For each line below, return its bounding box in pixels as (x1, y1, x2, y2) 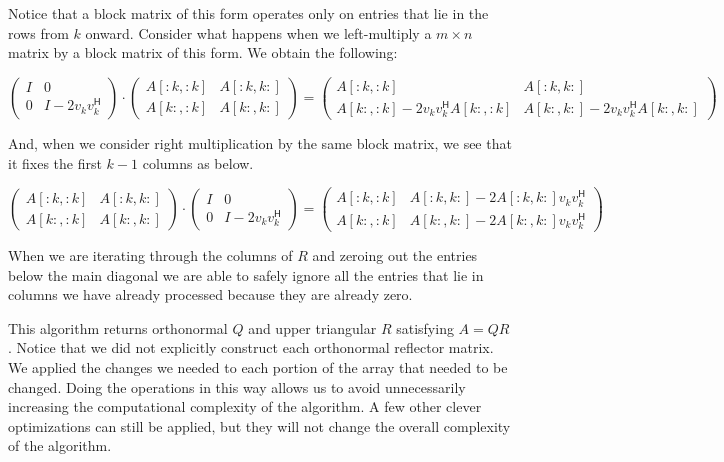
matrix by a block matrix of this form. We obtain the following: (8, 42, 398, 63)
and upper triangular (248, 317, 377, 338)
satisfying (396, 317, 454, 338)
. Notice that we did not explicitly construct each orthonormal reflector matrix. (8, 337, 494, 358)
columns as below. (142, 152, 254, 173)
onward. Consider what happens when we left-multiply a (85, 22, 432, 43)
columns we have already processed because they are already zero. (8, 284, 413, 305)
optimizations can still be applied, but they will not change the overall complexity (8, 415, 511, 436)
